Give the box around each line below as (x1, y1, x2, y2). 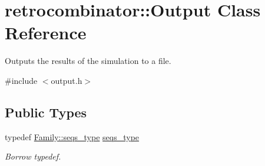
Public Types (5, 103, 87, 121)
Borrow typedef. (5, 150, 61, 162)
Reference (5, 21, 87, 45)
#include (5, 74, 38, 86)
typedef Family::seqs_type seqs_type (5, 130, 140, 143)
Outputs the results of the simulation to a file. (5, 55, 171, 67)
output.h (51, 74, 82, 86)
